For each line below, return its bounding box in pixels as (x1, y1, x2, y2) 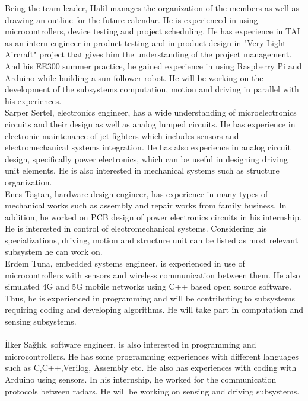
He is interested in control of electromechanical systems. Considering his (5, 222, 267, 235)
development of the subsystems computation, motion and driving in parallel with (5, 83, 299, 95)
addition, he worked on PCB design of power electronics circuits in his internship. (5, 210, 301, 223)
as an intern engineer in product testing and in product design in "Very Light (5, 36, 286, 49)
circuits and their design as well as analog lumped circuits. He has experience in (5, 117, 296, 130)
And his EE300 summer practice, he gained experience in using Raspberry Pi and (5, 59, 302, 72)
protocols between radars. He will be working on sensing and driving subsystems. (5, 384, 300, 397)
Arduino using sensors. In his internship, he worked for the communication (5, 373, 277, 385)
